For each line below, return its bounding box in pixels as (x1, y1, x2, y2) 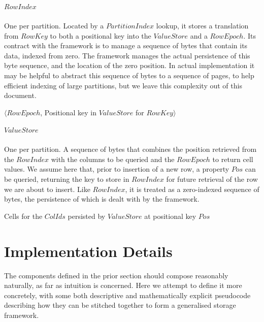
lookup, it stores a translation (156, 20, 249, 30)
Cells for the (4, 210, 43, 221)
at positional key (144, 210, 196, 221)
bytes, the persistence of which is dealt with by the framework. (4, 194, 200, 204)
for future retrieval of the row (166, 174, 258, 184)
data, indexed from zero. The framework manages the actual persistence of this (4, 50, 250, 60)
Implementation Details (4, 240, 173, 261)
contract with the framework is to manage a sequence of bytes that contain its (4, 40, 248, 51)
